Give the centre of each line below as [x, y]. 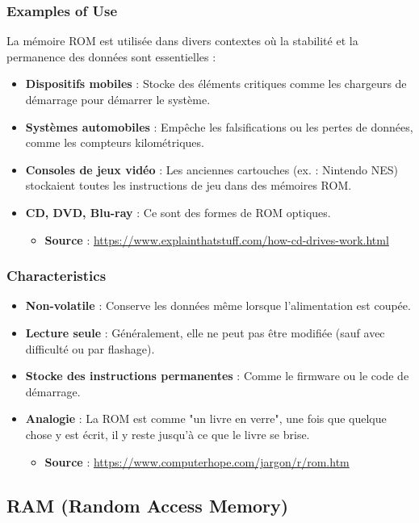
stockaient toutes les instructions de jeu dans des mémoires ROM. [189, 185]
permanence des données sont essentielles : [111, 56]
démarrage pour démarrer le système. [118, 99]
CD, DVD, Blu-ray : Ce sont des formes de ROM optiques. [178, 212]
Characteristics [57, 276]
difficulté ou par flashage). [90, 348]
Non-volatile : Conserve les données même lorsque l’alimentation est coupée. [218, 305]
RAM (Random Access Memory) [148, 505]
